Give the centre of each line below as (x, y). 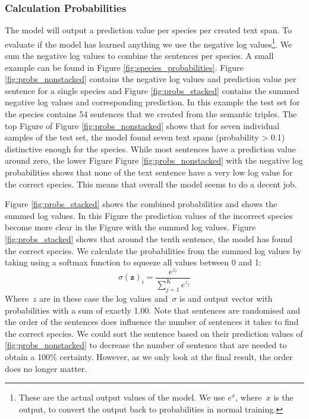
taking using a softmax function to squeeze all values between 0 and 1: (133, 262)
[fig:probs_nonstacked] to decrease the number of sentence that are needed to (146, 345)
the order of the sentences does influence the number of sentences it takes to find (152, 322)
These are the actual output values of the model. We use (122, 397)
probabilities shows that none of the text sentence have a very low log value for (149, 172)
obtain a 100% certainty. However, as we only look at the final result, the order (149, 357)
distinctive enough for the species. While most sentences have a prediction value (150, 148)
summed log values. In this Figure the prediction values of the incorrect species (149, 215)
